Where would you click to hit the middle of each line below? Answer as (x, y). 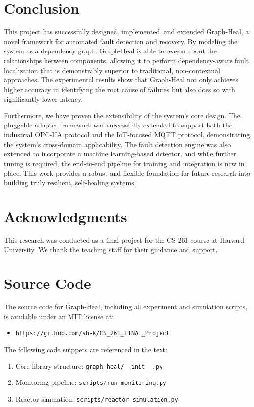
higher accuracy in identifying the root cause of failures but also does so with (120, 89)
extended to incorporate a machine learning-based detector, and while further (120, 154)
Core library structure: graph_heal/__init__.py (89, 366)
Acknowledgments (66, 216)
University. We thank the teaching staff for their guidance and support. (111, 249)
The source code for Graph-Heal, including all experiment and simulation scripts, (126, 307)
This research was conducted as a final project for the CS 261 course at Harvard (124, 240)
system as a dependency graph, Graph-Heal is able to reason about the (110, 51)
